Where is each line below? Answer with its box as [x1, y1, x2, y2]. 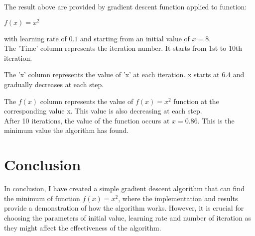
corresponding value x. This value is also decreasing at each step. [4, 106, 202, 116]
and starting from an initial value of [80, 33, 190, 43]
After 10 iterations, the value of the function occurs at [4, 115, 170, 125]
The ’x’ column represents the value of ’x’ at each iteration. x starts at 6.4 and [4, 69, 245, 80]
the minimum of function [4, 193, 80, 203]
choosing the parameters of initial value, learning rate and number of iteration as [4, 212, 251, 223]
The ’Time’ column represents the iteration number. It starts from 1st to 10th [4, 43, 243, 53]
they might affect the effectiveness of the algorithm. [4, 222, 161, 233]
